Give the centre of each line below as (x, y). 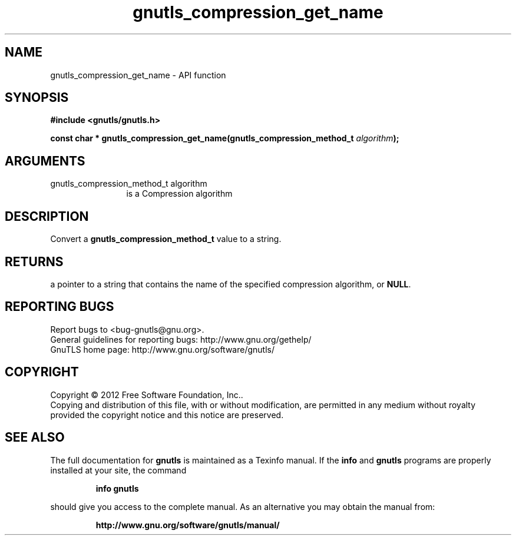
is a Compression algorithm (179, 194)
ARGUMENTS (45, 161)
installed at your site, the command (118, 470)
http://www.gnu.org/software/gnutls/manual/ (188, 525)
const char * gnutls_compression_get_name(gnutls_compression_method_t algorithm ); (225, 138)
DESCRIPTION (47, 216)
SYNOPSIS (37, 98)
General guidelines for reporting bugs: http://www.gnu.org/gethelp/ (181, 339)
